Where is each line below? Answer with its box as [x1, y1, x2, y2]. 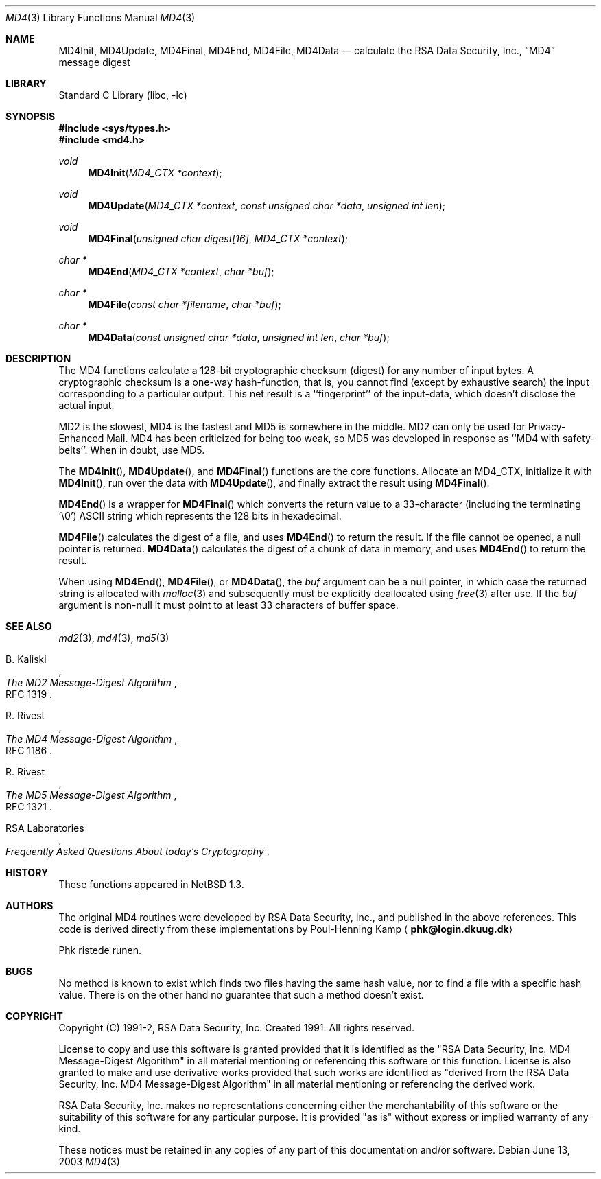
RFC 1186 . [5, 745, 53, 756]
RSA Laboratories [5, 822, 84, 834]
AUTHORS [5, 900, 54, 911]
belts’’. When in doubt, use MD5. [58, 444, 205, 456]
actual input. [58, 399, 115, 411]
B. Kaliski [5, 653, 47, 665]
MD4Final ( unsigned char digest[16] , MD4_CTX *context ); [88, 233, 348, 244]
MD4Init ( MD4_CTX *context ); [88, 167, 222, 178]
